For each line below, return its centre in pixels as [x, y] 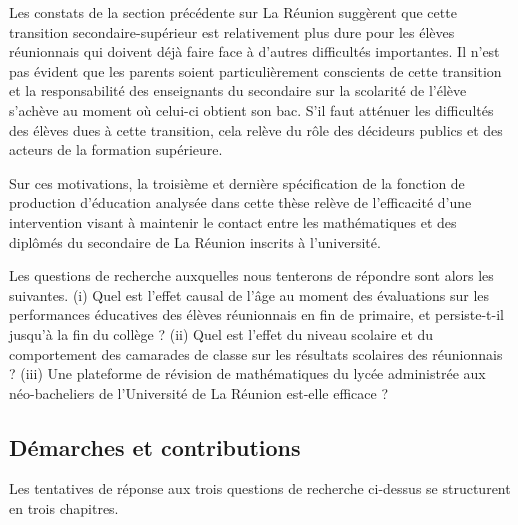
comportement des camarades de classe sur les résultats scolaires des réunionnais [256, 353]
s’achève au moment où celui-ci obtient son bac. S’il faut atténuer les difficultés [251, 109]
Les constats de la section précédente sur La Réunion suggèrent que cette [233, 12]
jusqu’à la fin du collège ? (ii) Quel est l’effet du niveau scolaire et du [221, 333]
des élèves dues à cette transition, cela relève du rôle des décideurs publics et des [256, 129]
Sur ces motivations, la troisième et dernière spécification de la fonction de [237, 182]
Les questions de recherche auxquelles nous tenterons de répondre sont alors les [251, 275]
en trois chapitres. [64, 508]
